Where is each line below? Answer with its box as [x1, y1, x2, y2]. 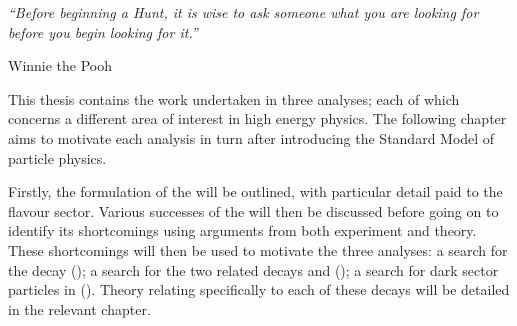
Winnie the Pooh [8, 55, 113, 76]
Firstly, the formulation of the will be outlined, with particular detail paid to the [8, 181, 503, 202]
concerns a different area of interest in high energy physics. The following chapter [8, 108, 507, 129]
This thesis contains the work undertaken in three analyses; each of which [8, 88, 460, 109]
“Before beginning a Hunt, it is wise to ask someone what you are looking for [8, 2, 479, 22]
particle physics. [8, 147, 107, 168]
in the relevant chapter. [8, 298, 151, 319]
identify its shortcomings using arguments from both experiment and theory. [8, 220, 477, 241]
